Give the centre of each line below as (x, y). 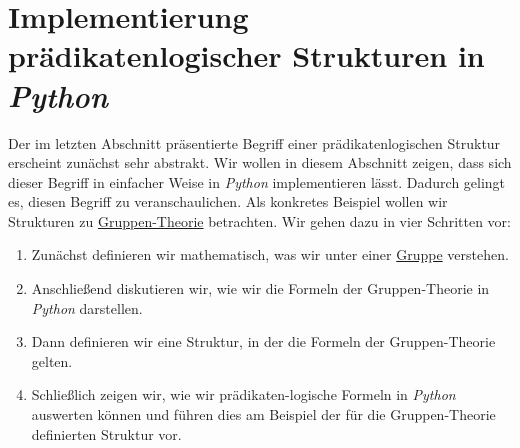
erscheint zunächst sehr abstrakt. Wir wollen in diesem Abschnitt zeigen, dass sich (260, 162)
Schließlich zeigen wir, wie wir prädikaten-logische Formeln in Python (243, 394)
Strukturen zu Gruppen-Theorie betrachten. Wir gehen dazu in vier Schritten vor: (259, 220)
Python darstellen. (87, 307)
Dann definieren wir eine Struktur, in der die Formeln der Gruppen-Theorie (263, 341)
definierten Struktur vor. (106, 433)
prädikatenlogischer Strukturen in (246, 55)
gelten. (52, 360)
